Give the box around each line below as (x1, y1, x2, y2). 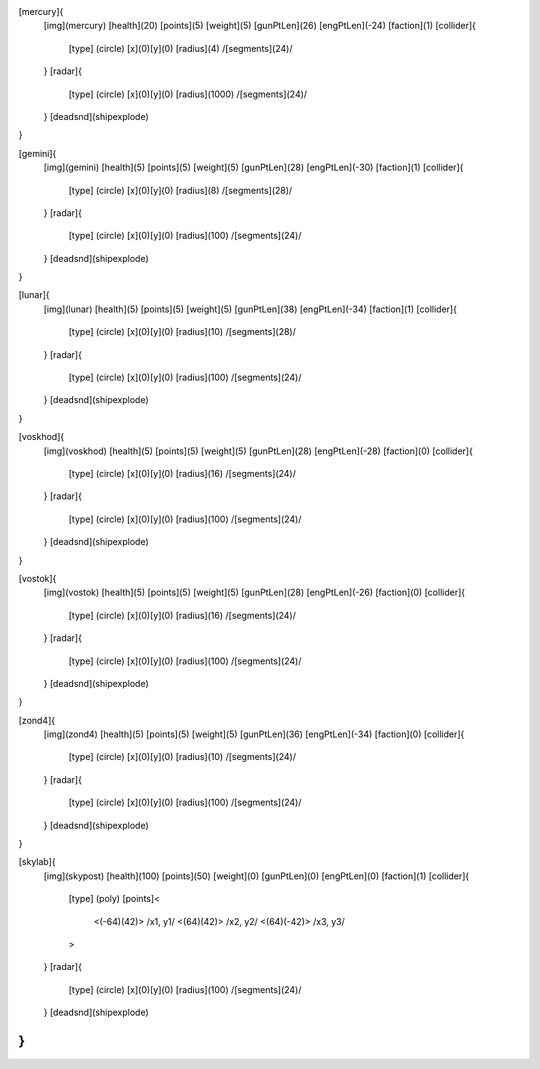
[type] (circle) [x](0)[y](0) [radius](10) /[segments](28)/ (68, 326, 297, 338)
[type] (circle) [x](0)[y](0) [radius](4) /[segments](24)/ (68, 42, 293, 54)
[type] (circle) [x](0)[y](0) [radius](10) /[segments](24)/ (68, 751, 297, 763)
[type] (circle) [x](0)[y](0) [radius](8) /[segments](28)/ (68, 184, 293, 196)
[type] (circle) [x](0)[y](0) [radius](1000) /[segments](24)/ (68, 88, 308, 100)
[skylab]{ (18, 856, 56, 868)
